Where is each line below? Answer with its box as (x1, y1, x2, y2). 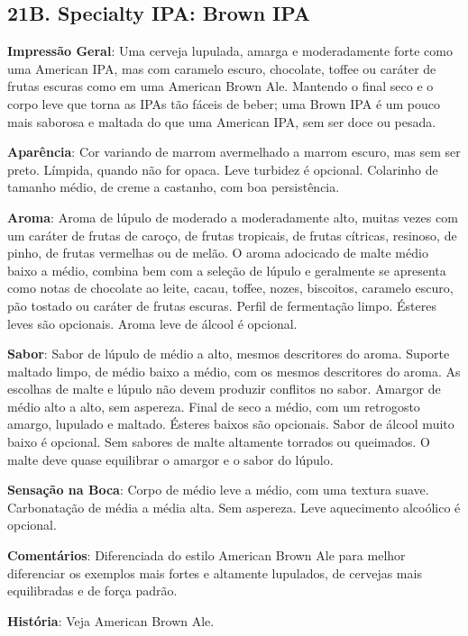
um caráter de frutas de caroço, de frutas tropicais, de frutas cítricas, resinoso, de (7, 225, 457, 244)
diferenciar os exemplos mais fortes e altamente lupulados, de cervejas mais (7, 563, 422, 582)
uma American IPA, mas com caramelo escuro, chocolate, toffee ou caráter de (7, 59, 436, 77)
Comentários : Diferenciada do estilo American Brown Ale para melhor (7, 546, 406, 565)
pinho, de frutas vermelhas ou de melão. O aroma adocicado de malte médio (7, 243, 428, 262)
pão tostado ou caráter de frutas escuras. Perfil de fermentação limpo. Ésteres (7, 295, 436, 314)
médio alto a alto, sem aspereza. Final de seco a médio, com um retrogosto (7, 396, 420, 415)
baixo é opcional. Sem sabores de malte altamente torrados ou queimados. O (7, 432, 431, 451)
